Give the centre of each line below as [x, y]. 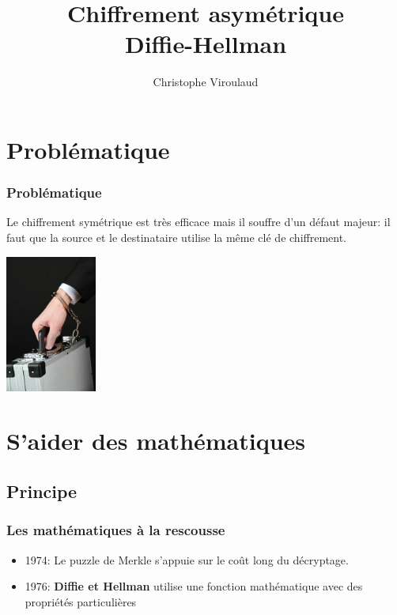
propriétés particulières [81, 601]
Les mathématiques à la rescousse [116, 530]
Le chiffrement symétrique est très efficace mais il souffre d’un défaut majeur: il [198, 222]
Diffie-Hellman [206, 44]
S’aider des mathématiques [156, 441]
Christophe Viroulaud [206, 82]
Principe [42, 490]
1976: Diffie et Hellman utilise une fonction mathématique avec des [194, 586]
